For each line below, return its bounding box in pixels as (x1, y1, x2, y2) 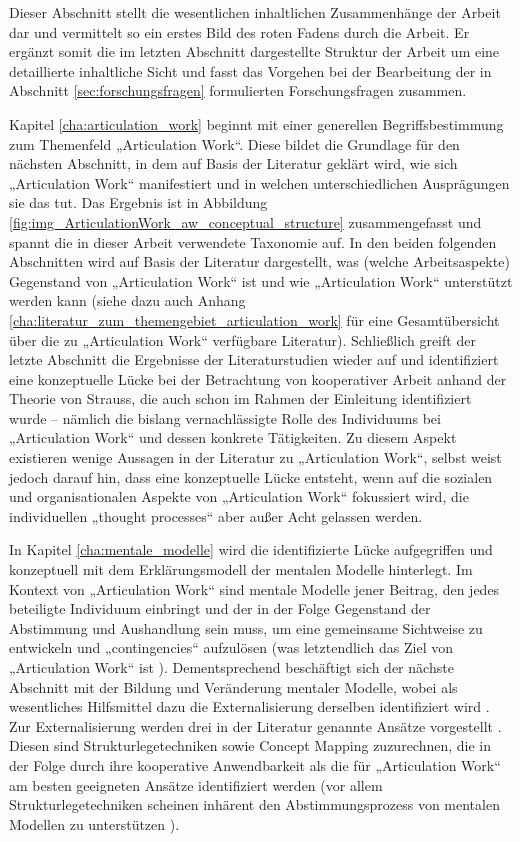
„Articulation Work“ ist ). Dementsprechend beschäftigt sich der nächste (9, 657, 454, 677)
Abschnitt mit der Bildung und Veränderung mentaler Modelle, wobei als (9, 676, 458, 697)
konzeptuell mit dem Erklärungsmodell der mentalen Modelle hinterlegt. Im (9, 559, 473, 580)
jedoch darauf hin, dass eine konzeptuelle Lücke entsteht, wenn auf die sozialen (9, 466, 493, 487)
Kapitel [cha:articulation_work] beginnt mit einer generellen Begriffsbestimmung (9, 113, 504, 134)
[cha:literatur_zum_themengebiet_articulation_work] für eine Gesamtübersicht (9, 309, 500, 330)
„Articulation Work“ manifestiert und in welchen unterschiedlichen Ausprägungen (9, 172, 510, 193)
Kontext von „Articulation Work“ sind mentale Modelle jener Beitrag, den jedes (9, 578, 500, 599)
